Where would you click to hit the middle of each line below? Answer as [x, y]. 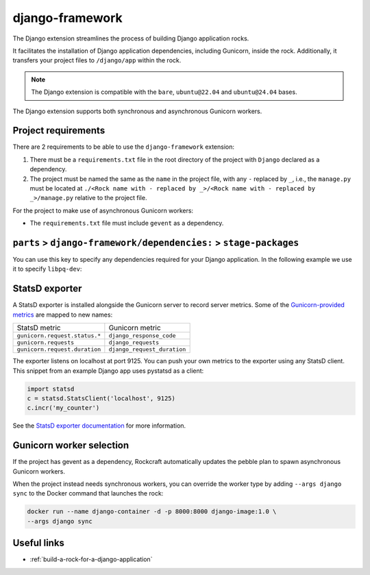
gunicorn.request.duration [59, 350]
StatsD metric [39, 328]
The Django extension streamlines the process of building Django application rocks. [131, 38]
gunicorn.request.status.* [59, 336]
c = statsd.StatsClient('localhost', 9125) [101, 398]
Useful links [39, 543]
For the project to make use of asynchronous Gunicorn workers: [103, 210]
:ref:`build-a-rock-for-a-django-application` [91, 559]
